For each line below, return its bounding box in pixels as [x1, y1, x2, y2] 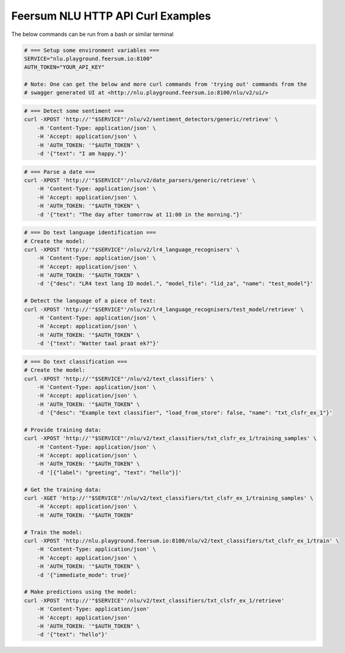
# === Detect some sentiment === [24, 107, 124, 115]
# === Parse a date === [24, 168, 96, 175]
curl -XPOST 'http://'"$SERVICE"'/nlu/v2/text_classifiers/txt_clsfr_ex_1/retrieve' [24, 597, 285, 604]
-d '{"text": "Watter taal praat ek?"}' [37, 340, 160, 347]
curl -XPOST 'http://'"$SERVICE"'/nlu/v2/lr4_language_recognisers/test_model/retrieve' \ [24, 305, 304, 313]
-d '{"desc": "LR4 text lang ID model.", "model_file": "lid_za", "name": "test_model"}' [37, 280, 314, 287]
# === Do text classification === [24, 358, 127, 365]
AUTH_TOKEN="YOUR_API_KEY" [24, 64, 105, 71]
